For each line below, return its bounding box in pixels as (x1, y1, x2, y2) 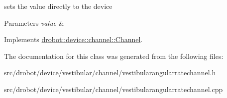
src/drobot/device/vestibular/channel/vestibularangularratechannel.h (4, 67, 216, 78)
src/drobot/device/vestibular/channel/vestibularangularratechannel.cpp (4, 84, 223, 94)
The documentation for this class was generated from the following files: (4, 50, 224, 61)
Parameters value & (4, 17, 64, 28)
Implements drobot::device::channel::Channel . (4, 34, 143, 45)
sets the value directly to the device (4, 1, 113, 11)
